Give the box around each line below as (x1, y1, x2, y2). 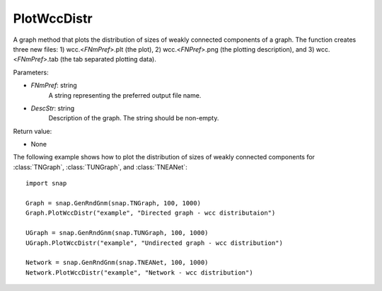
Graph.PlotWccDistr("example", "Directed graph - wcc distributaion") (25, 209, 276, 217)
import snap (25, 179, 67, 188)
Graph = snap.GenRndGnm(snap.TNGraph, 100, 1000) (25, 199, 202, 207)
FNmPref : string (30, 81, 77, 90)
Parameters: (13, 68, 49, 76)
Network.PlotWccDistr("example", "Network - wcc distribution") (25, 268, 254, 276)
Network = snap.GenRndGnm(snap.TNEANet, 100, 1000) (25, 258, 209, 267)
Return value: (13, 127, 52, 135)
